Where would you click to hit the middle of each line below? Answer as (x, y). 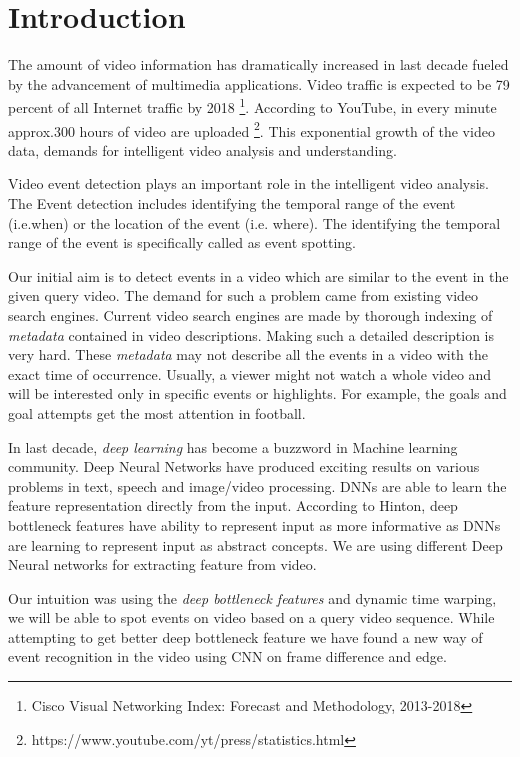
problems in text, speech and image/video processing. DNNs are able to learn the (257, 485)
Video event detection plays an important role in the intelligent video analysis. (248, 183)
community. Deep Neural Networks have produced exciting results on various (244, 466)
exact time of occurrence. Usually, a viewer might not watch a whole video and (250, 373)
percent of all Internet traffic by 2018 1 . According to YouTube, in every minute (252, 105)
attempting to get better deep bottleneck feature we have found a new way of (245, 636)
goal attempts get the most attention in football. (157, 412)
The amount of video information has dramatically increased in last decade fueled (258, 64)
